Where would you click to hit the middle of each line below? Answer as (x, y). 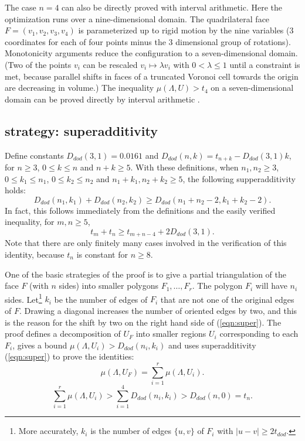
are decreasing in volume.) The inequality (79, 88)
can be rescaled (110, 64)
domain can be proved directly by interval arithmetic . (102, 99)
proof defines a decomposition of (63, 334)
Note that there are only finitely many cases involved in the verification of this (146, 243)
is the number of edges (131, 431)
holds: (15, 190)
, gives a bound (40, 345)
